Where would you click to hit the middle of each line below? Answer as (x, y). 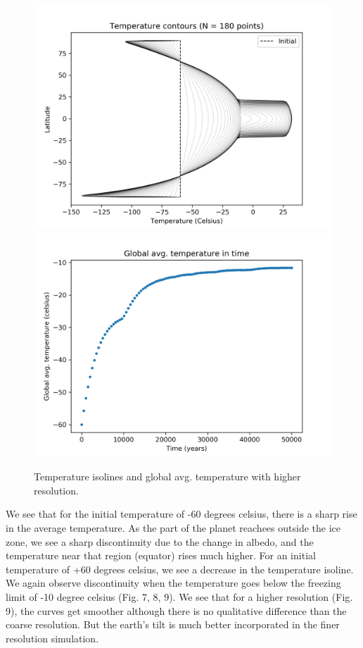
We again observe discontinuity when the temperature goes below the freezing (173, 583)
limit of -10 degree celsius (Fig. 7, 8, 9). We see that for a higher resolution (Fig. (179, 596)
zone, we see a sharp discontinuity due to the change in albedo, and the (160, 541)
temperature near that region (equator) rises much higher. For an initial (161, 555)
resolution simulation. (52, 638)
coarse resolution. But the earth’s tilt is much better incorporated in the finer (173, 624)
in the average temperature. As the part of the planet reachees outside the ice (173, 527)
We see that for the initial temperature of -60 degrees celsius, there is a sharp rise (181, 514)
